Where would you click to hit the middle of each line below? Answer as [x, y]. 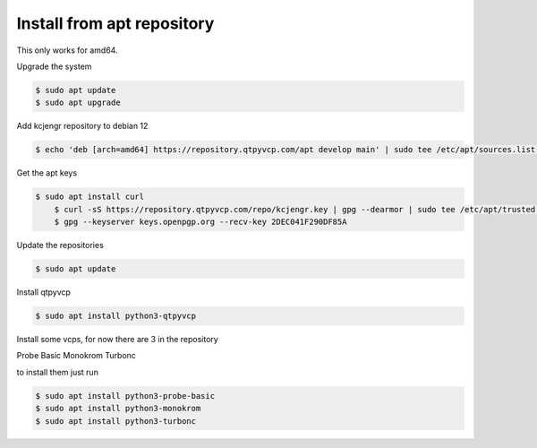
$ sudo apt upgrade [78, 103]
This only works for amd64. [67, 50]
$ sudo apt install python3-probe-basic [125, 396]
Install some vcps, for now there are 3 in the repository [117, 339]
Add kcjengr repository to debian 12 [82, 126]
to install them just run [57, 372]
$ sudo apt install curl [90, 197]
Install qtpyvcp [44, 292]
